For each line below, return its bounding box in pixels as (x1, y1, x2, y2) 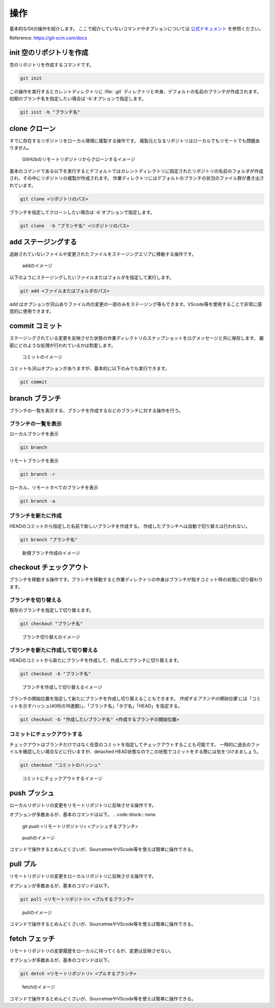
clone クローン (9, 124, 56, 133)
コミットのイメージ (22, 354, 63, 360)
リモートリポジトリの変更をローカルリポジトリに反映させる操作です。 (9, 873, 156, 879)
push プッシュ (9, 788, 54, 797)
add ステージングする (9, 238, 77, 246)
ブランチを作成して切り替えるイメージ (22, 684, 102, 690)
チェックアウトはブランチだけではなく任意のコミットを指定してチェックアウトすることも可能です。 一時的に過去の (9, 741, 252, 747)
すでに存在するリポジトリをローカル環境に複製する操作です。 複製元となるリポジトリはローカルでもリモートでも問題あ (9, 137, 260, 144)
